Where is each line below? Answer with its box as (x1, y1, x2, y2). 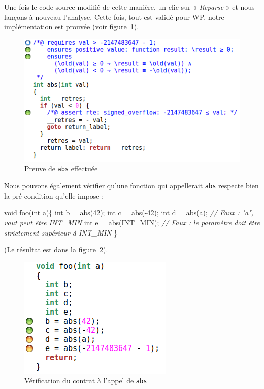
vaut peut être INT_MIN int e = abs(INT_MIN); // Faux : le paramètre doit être (4, 217, 260, 227)
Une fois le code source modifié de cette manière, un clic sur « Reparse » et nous (4, 2, 255, 12)
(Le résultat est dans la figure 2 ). (4, 244, 108, 255)
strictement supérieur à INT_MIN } (4, 227, 118, 238)
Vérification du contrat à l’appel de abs (24, 375, 147, 386)
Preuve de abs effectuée (24, 163, 98, 174)
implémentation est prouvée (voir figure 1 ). (4, 21, 139, 32)
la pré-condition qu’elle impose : (4, 190, 104, 201)
